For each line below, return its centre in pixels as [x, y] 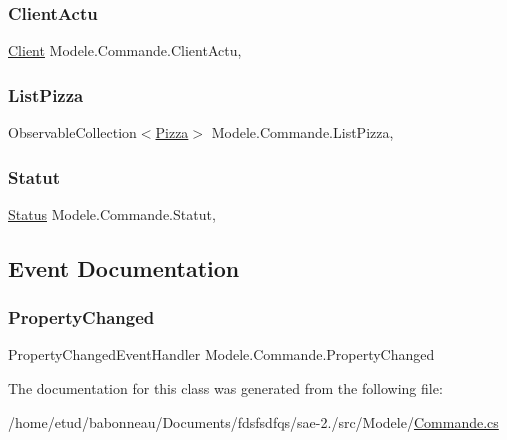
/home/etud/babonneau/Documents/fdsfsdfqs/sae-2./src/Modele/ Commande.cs [253, 421]
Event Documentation [124, 267]
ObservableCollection [72, 132]
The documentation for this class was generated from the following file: [225, 388]
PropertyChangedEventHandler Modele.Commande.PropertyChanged [221, 354]
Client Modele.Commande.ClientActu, [125, 50]
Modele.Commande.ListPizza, [302, 132]
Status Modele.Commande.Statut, [112, 213]
